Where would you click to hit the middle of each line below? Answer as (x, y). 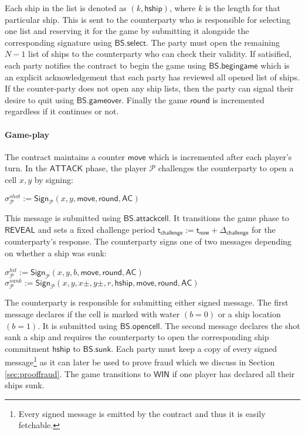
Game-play (27, 134)
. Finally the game (155, 99)
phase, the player (116, 168)
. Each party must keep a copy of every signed (194, 348)
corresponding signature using (58, 42)
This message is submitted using (63, 218)
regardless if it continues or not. (62, 111)
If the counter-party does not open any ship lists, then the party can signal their (149, 88)
